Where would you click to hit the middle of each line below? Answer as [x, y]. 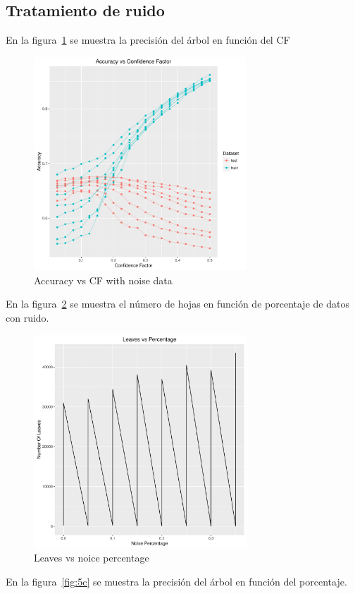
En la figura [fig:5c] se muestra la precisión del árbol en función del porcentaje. [176, 582]
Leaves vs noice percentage [92, 558]
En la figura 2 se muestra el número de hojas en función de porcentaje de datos [177, 304]
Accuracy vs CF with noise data [103, 280]
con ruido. [27, 317]
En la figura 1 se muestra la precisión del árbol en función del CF [148, 40]
